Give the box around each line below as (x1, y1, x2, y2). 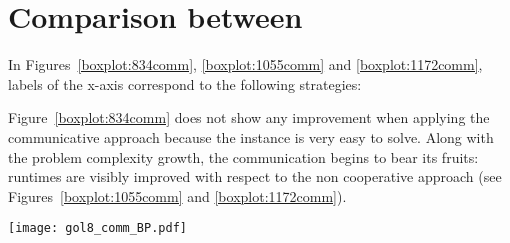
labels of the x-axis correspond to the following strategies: (8, 73, 362, 94)
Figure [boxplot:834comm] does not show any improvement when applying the (8, 107, 490, 128)
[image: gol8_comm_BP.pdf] (8, 221, 187, 236)
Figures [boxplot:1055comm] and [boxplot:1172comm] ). (8, 185, 347, 206)
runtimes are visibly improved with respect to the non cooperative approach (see (8, 166, 502, 187)
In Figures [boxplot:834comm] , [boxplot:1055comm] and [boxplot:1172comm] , (8, 54, 483, 75)
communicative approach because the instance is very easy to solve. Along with (8, 126, 494, 147)
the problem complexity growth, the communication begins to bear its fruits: (8, 146, 479, 167)
